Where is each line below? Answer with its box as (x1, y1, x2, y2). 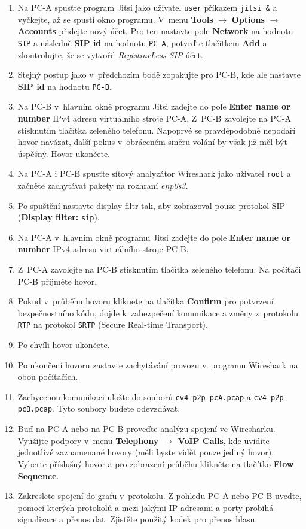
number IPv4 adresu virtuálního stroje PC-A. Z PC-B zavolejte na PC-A (17, 111, 291, 124)
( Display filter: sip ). (17, 211, 100, 223)
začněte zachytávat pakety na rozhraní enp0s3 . (17, 179, 188, 191)
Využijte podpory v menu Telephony (17, 434, 159, 446)
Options (231, 13, 265, 25)
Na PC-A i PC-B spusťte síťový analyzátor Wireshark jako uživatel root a (17, 167, 291, 180)
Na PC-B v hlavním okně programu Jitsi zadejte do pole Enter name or (17, 100, 290, 113)
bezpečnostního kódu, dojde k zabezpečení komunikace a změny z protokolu (17, 306, 298, 319)
